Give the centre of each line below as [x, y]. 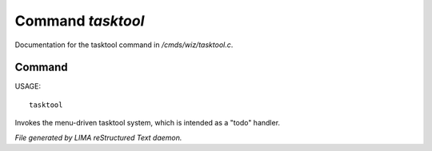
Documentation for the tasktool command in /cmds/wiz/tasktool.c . [124, 45]
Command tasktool [80, 21]
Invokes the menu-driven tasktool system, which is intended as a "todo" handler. [147, 123]
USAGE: [28, 86]
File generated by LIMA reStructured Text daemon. [98, 137]
